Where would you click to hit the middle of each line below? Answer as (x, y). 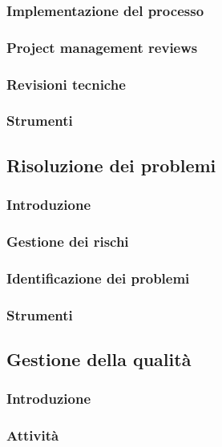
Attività (33, 435)
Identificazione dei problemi (98, 278)
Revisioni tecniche (66, 84)
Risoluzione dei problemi (111, 165)
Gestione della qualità (99, 358)
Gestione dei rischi (68, 241)
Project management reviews (102, 47)
